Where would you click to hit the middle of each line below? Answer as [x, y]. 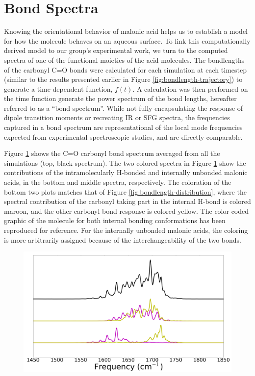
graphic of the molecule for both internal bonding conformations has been [115, 220]
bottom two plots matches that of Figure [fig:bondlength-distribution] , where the [125, 191]
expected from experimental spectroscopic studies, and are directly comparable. [123, 137]
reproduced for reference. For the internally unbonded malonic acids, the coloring [126, 230]
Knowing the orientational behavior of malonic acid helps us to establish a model [126, 31]
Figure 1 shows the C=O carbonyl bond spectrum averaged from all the [112, 153]
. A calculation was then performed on [190, 88]
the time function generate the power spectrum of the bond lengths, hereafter [120, 98]
